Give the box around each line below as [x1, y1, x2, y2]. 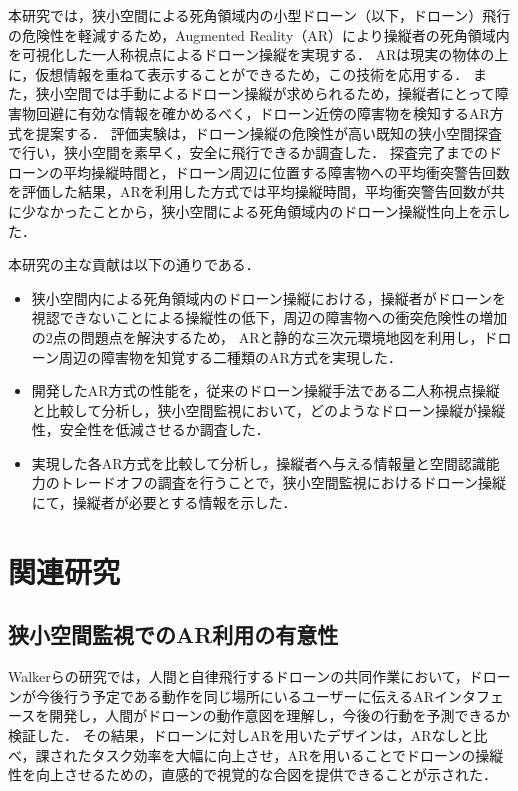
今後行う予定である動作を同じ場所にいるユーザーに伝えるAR [35, 685, 434, 706]
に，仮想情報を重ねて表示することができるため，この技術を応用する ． [8, 63, 469, 84]
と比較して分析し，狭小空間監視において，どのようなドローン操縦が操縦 [31, 399, 506, 420]
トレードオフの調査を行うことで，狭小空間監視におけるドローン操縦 [59, 472, 507, 493]
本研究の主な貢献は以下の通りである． [8, 254, 260, 275]
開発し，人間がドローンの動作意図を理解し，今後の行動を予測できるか [49, 705, 511, 726]
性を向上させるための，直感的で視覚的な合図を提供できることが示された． [8, 764, 497, 785]
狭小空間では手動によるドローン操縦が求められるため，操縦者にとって [35, 83, 495, 104]
